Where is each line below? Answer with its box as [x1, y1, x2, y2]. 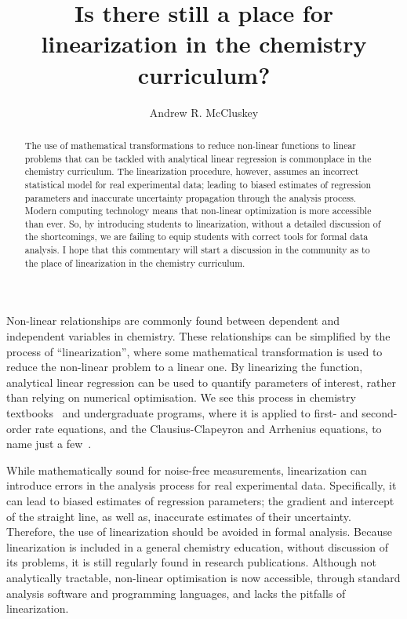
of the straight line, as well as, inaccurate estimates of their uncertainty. [6, 508, 351, 524]
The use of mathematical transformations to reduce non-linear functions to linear [24, 138, 357, 151]
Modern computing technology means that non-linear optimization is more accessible [24, 204, 372, 217]
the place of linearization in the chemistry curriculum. [24, 256, 245, 269]
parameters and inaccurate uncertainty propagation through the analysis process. [24, 191, 357, 204]
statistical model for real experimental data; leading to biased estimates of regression [24, 177, 372, 191]
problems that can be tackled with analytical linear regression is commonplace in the [24, 151, 372, 165]
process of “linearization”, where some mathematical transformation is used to [6, 343, 383, 359]
